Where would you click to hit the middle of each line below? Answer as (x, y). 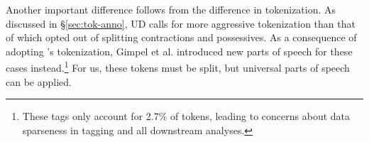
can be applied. (39, 81)
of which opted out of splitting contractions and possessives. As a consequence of (181, 37)
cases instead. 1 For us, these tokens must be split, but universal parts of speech (178, 67)
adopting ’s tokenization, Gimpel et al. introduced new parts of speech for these (179, 51)
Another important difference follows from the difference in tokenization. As (171, 9)
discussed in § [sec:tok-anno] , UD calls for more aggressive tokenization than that (181, 23)
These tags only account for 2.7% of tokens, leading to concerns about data (186, 116)
